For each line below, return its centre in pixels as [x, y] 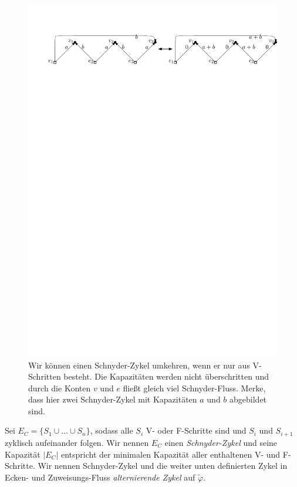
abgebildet [248, 399]
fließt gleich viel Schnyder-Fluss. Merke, [194, 388]
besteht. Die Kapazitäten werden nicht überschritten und [166, 376]
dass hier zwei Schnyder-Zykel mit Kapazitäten [113, 399]
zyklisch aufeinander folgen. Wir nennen [77, 442]
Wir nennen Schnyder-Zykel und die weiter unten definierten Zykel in [163, 466]
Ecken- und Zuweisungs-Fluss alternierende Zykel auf [100, 477]
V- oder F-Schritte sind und [196, 430]
